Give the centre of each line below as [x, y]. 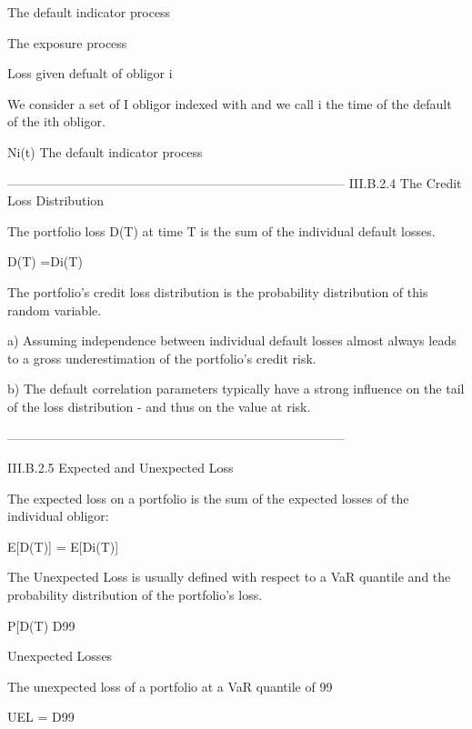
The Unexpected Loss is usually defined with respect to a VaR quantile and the [229, 577]
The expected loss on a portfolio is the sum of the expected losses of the [208, 498]
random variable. [55, 310]
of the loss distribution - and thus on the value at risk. [159, 406]
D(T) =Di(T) [45, 261]
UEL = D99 [41, 717]
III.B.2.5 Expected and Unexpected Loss [121, 468]
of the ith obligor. [56, 121]
